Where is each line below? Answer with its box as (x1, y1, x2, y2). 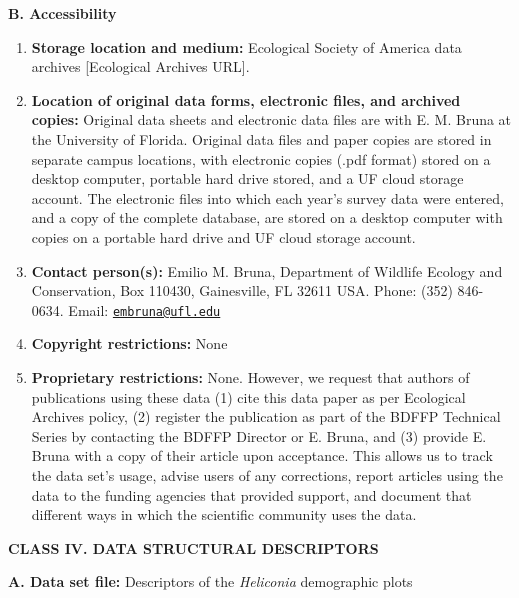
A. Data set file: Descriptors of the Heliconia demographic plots (8, 571, 413, 592)
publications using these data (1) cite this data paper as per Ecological (31, 386, 466, 407)
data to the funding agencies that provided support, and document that (31, 484, 472, 505)
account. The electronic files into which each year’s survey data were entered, (31, 187, 504, 208)
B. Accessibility (8, 3, 117, 23)
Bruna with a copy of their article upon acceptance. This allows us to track (31, 445, 493, 466)
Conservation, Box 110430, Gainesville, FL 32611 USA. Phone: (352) (31, 280, 453, 301)
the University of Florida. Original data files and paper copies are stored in (31, 128, 492, 149)
